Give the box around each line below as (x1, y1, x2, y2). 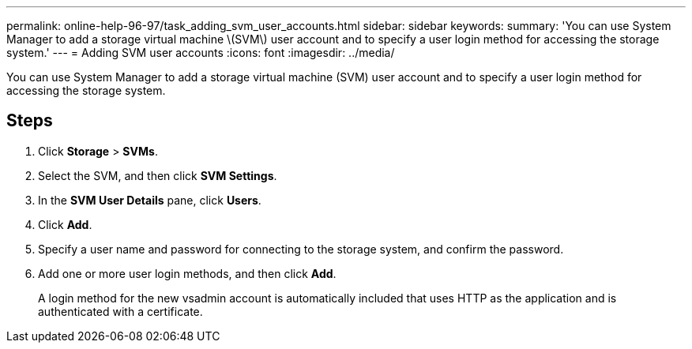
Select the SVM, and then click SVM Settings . (38, 168, 277, 182)
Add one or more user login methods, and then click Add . (38, 266, 337, 280)
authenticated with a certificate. (38, 304, 203, 318)
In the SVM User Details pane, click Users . (38, 193, 261, 207)
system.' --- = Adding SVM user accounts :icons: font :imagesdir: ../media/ (6, 46, 395, 59)
